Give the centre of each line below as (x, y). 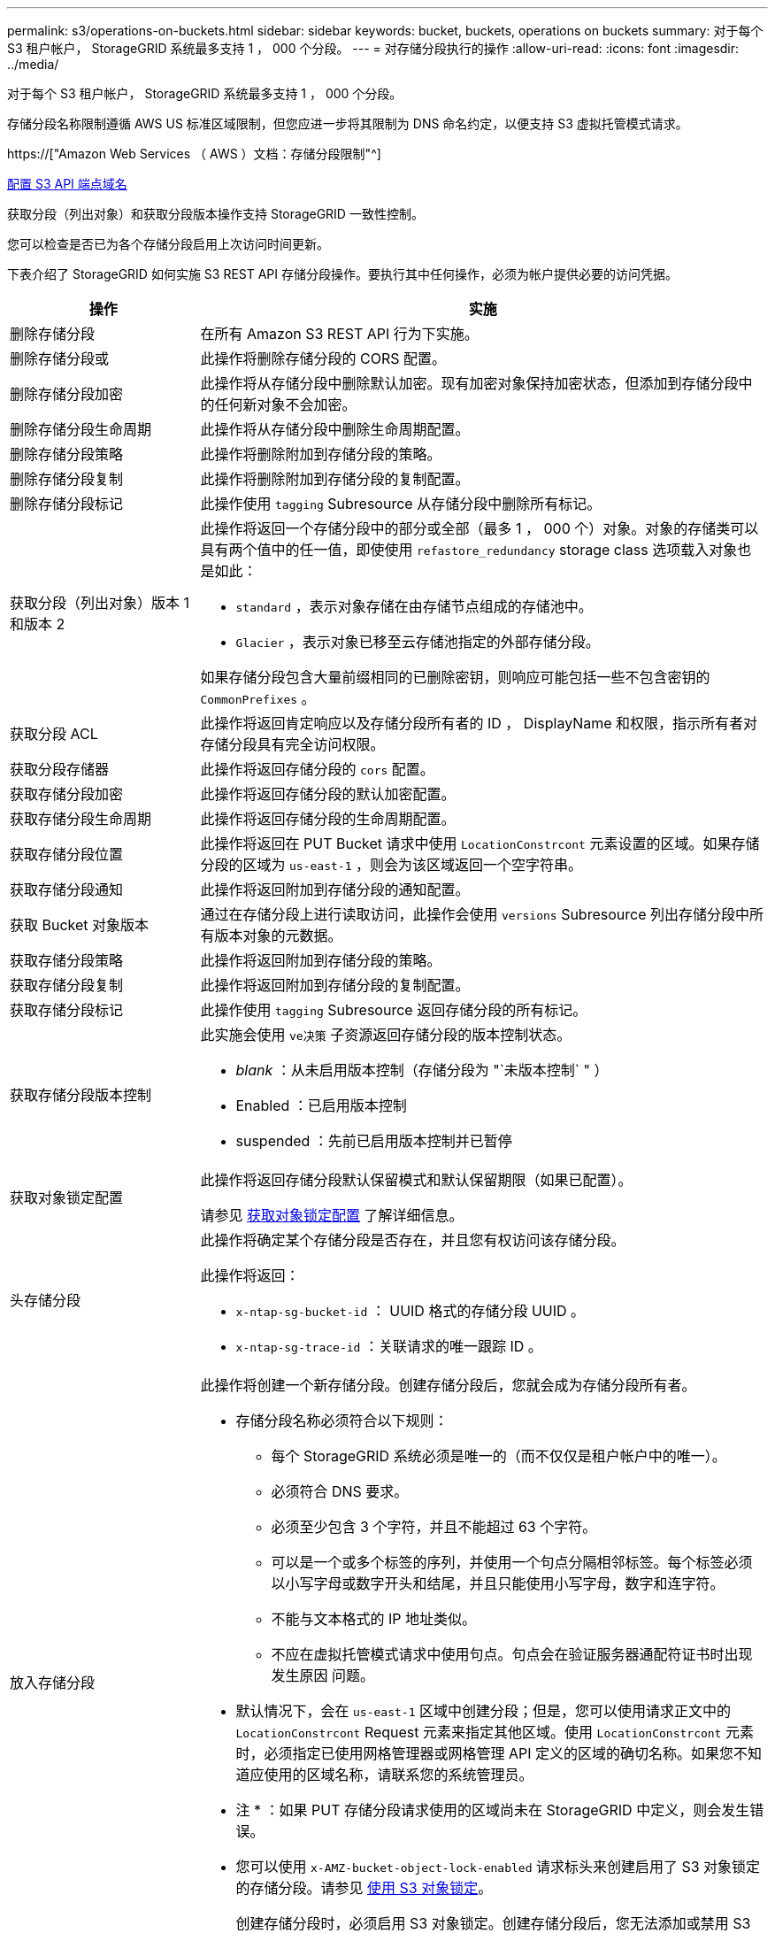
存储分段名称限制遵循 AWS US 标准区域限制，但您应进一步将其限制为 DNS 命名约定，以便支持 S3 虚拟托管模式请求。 (348, 123)
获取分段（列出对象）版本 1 (100, 603)
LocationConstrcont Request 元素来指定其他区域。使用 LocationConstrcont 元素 (495, 1732)
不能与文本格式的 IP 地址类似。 (374, 1619)
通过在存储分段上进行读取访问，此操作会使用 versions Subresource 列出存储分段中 (475, 914)
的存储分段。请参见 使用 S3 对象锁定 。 (364, 1888)
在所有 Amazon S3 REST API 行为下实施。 (339, 334)
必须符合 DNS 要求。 (340, 1491)
